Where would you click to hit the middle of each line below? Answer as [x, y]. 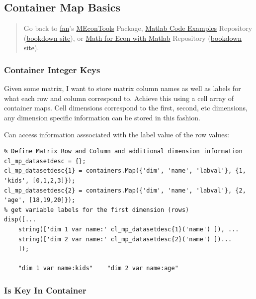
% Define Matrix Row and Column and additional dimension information [123, 151]
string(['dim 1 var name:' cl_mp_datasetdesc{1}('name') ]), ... [128, 229]
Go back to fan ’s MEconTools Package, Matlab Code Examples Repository [138, 28]
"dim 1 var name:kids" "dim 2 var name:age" [98, 268]
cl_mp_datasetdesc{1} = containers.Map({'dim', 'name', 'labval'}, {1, [125, 171]
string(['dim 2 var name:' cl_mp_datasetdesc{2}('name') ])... [125, 239]
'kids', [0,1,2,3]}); [40, 180]
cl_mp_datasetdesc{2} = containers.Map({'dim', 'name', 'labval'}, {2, [125, 190]
